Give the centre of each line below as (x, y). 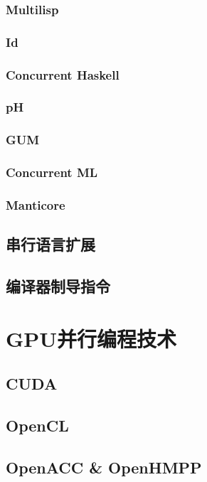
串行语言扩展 (51, 244)
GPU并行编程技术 (91, 338)
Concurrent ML (52, 172)
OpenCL (37, 425)
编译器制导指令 (58, 286)
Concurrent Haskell (63, 74)
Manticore (36, 204)
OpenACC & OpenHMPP (104, 467)
